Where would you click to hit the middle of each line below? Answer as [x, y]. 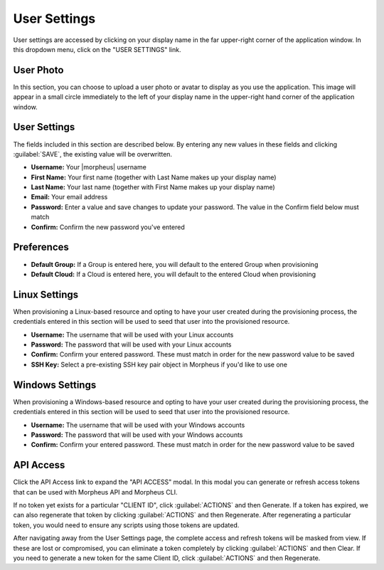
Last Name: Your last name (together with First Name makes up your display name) [153, 187]
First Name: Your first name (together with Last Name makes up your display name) [154, 177]
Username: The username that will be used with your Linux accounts [132, 334]
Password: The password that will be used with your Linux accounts [131, 344]
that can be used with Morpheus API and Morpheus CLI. [95, 492]
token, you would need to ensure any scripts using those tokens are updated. [126, 525]
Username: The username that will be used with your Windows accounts [138, 425]
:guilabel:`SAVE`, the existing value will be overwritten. [93, 154]
